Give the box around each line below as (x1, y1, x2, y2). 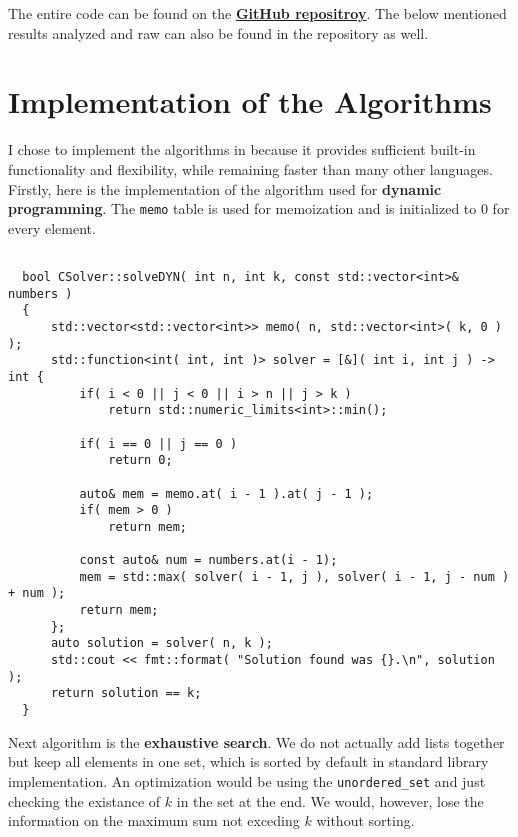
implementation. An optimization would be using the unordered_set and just (8, 770, 486, 791)
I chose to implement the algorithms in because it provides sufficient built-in (8, 139, 476, 160)
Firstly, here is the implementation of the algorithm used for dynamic (8, 178, 442, 199)
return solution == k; (50, 686, 202, 701)
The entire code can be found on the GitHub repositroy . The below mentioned (8, 3, 507, 23)
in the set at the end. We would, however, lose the (176, 790, 484, 811)
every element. (8, 217, 96, 238)
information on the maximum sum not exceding (8, 810, 300, 831)
